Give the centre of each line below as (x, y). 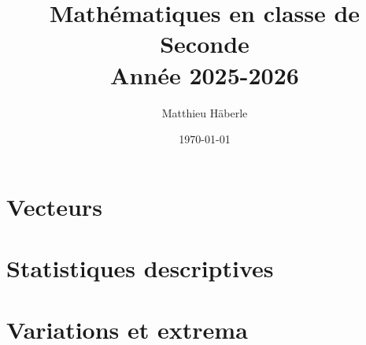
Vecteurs (54, 206)
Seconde (205, 44)
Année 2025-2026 (205, 74)
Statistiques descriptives (140, 268)
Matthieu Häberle (205, 112)
